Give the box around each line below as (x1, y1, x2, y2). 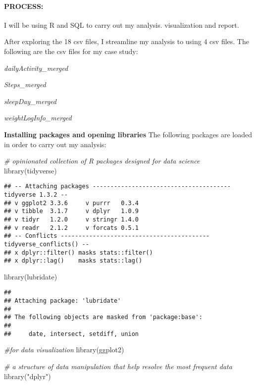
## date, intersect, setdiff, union (4, 330, 139, 337)
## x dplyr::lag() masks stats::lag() (4, 257, 143, 265)
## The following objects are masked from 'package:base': (4, 314, 203, 321)
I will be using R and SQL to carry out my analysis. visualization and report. (4, 19, 239, 30)
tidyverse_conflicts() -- (4, 240, 89, 248)
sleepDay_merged (4, 96, 56, 106)
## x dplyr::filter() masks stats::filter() (4, 249, 153, 256)
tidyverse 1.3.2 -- (4, 191, 68, 198)
